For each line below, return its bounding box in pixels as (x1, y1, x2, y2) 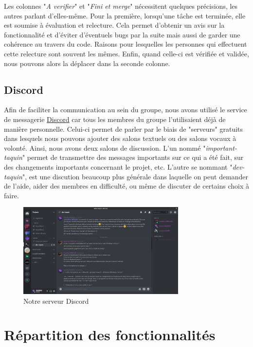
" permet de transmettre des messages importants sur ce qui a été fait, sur (22, 152, 244, 162)
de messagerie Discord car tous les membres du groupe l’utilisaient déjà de (4, 114, 226, 124)
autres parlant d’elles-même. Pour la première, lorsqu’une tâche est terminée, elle (4, 10, 246, 20)
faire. (4, 190, 19, 200)
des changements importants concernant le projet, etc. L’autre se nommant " (4, 161, 233, 172)
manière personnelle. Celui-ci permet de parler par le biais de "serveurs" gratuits (4, 123, 243, 134)
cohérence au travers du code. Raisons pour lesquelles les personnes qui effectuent (4, 39, 247, 49)
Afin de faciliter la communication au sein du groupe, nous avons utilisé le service (4, 104, 247, 115)
